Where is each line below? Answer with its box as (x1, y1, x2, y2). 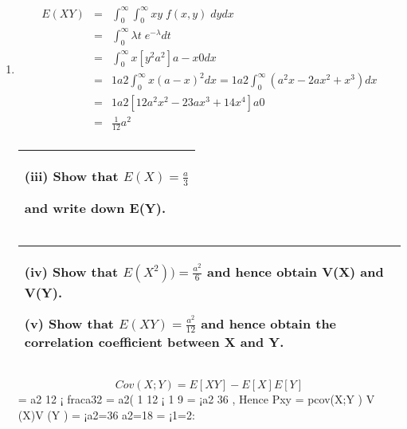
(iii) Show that (24, 167, 119, 186)
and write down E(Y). (24, 198, 166, 217)
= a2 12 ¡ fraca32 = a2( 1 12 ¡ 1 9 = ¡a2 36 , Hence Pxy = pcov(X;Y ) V (18, 391, 375, 407)
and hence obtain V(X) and (207, 262, 384, 281)
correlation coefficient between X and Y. (24, 333, 284, 352)
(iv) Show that (24, 262, 119, 281)
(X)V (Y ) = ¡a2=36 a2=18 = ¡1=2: (18, 406, 195, 423)
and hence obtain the (201, 313, 337, 333)
